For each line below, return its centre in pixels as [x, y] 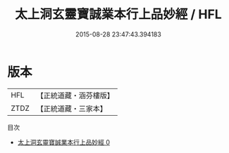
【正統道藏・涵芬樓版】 [75, 95]
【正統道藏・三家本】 [72, 108]
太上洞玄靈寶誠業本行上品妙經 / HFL [118, 14]
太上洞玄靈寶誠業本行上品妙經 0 [64, 142]
